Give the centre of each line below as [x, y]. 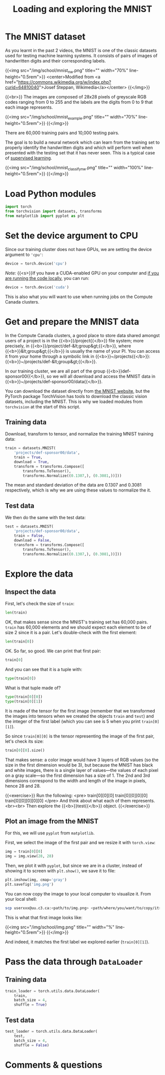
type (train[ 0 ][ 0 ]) [24, 697]
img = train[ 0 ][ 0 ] [24, 852]
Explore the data [39, 574]
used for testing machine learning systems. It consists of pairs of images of [81, 56]
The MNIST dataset [45, 37]
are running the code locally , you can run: [47, 278]
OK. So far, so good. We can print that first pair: [53, 651]
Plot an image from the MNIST [52, 821]
